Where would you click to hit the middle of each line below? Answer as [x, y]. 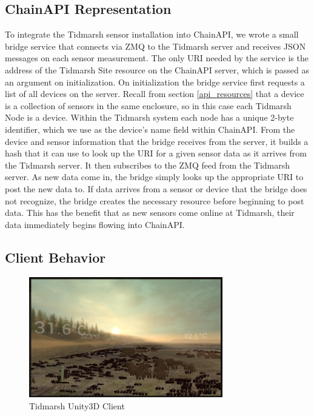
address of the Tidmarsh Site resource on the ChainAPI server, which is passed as [157, 69]
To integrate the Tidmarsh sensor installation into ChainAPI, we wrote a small [152, 34]
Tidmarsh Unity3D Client [77, 405]
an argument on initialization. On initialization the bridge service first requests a [155, 82]
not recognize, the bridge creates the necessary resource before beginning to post [155, 200]
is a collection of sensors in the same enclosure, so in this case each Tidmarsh [148, 105]
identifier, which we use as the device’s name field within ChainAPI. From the [150, 129]
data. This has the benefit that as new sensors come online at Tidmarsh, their [150, 213]
